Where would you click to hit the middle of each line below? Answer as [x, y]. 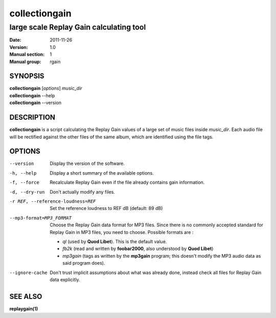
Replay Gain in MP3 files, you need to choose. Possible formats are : [122, 232]
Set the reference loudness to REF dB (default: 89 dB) [106, 208]
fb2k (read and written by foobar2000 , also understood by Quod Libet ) [138, 249]
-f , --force [24, 183]
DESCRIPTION [32, 118]
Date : [15, 40]
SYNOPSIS [27, 76]
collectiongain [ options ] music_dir [46, 88]
